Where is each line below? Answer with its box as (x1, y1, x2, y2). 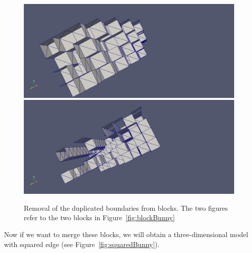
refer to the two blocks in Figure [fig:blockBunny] (24, 212, 175, 223)
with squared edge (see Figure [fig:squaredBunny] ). (4, 239, 160, 249)
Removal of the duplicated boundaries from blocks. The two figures (24, 202, 228, 213)
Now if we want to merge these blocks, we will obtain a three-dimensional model (4, 229, 249, 239)
